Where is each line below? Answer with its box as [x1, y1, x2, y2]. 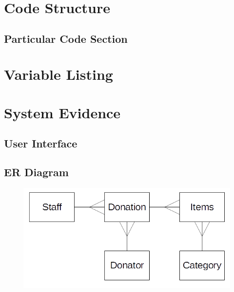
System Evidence [4, 102, 121, 122]
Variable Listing [4, 64, 113, 84]
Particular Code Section [4, 31, 128, 46]
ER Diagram [4, 164, 69, 180]
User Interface [4, 136, 78, 151]
